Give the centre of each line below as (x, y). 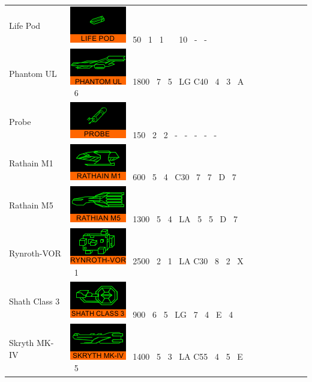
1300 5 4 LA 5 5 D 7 (185, 218)
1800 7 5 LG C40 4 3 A (188, 81)
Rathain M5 (31, 205)
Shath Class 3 (34, 301)
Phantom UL (33, 73)
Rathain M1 (31, 163)
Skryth (22, 343)
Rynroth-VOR (35, 253)
